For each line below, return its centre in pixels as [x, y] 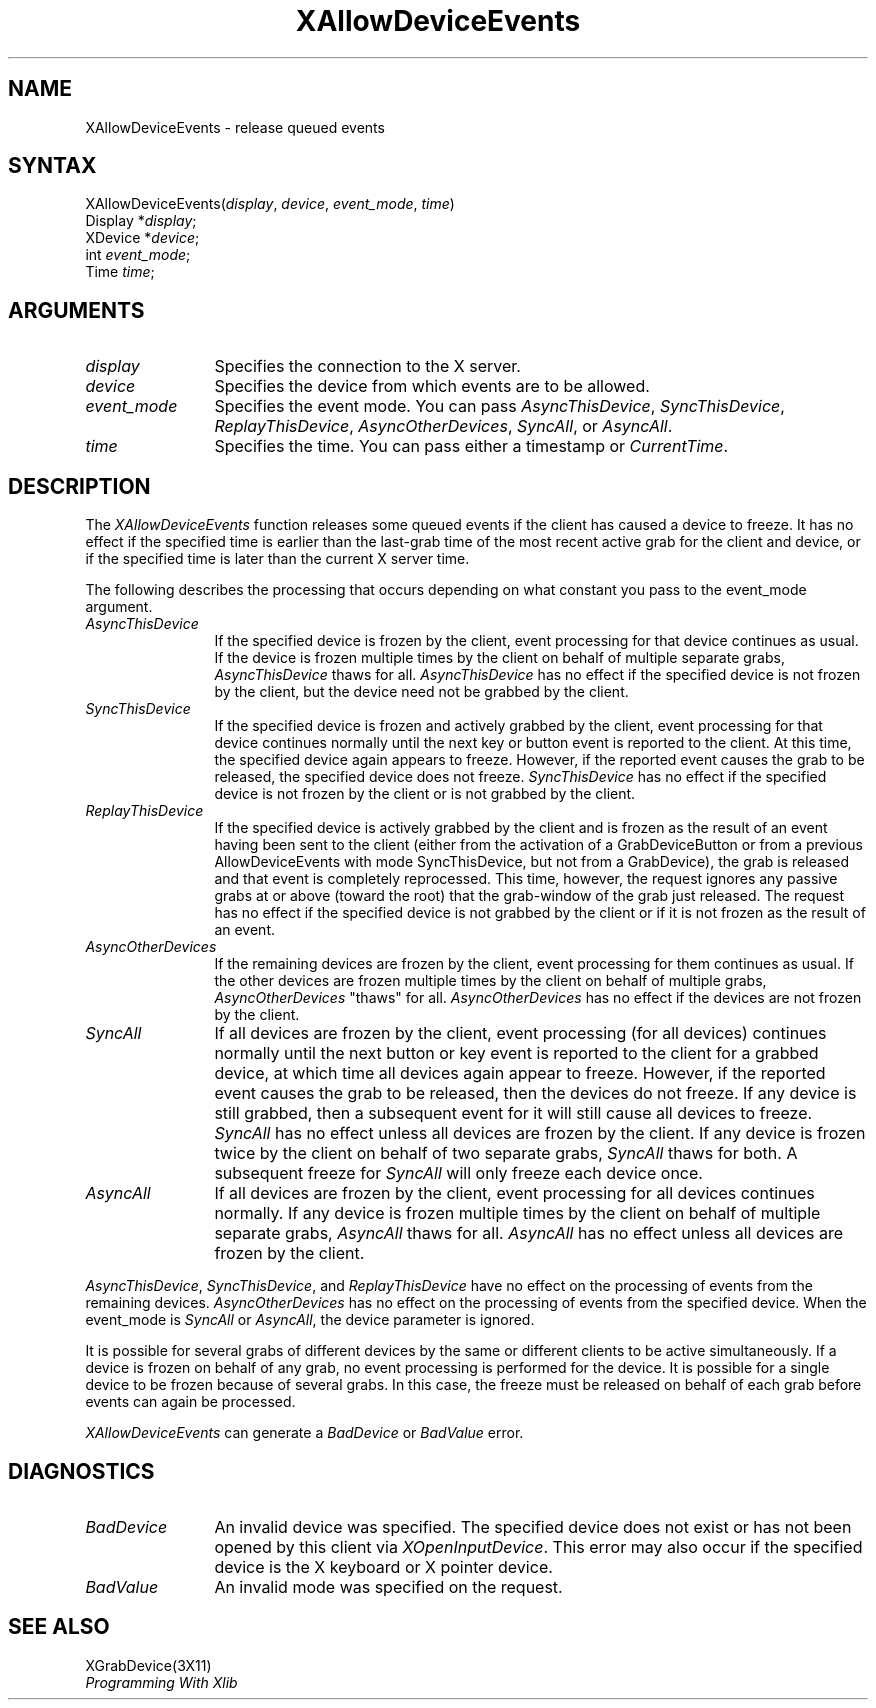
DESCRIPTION [79, 486]
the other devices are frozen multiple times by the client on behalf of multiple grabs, [490, 981]
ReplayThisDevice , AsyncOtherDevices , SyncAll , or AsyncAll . [443, 426]
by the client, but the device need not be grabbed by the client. [421, 692]
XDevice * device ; [142, 238]
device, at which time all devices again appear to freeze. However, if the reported [520, 1073]
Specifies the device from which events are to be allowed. [432, 386]
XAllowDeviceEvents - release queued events [235, 127]
